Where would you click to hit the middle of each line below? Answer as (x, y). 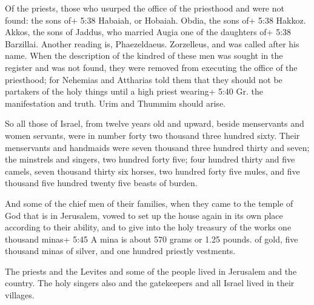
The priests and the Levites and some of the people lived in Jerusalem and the (151, 271)
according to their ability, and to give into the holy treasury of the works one (148, 227)
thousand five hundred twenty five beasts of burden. (101, 183)
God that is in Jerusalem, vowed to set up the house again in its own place (144, 215)
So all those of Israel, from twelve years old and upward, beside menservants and (155, 123)
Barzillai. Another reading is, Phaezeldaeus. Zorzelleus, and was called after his (152, 43)
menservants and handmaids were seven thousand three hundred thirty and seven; (157, 147)
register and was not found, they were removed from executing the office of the (151, 67)
